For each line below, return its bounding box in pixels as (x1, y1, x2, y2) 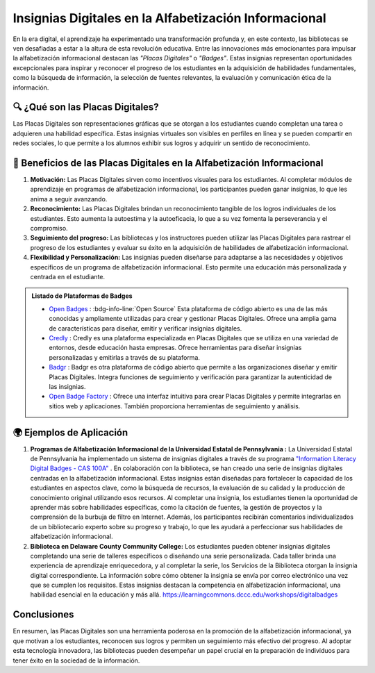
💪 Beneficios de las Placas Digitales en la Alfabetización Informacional (12, 157, 324, 169)
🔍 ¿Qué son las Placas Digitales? (12, 101, 159, 113)
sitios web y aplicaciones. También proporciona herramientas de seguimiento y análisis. (49, 401, 301, 410)
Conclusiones (12, 608, 74, 621)
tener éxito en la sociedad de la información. (12, 656, 140, 665)
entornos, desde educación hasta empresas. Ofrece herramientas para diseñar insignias (49, 344, 302, 352)
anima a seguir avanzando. (30, 194, 108, 203)
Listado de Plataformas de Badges (31, 292, 133, 300)
